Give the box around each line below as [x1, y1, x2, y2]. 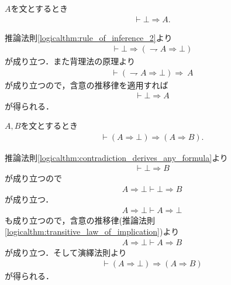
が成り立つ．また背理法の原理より [5, 55, 136, 67]
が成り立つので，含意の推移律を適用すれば [5, 78, 168, 91]
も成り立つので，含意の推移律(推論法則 [5, 214, 155, 226]
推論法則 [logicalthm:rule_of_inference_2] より [5, 31, 173, 43]
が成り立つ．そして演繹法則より [5, 246, 127, 258]
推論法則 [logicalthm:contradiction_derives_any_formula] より [5, 151, 228, 163]
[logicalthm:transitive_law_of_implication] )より [5, 225, 180, 238]
